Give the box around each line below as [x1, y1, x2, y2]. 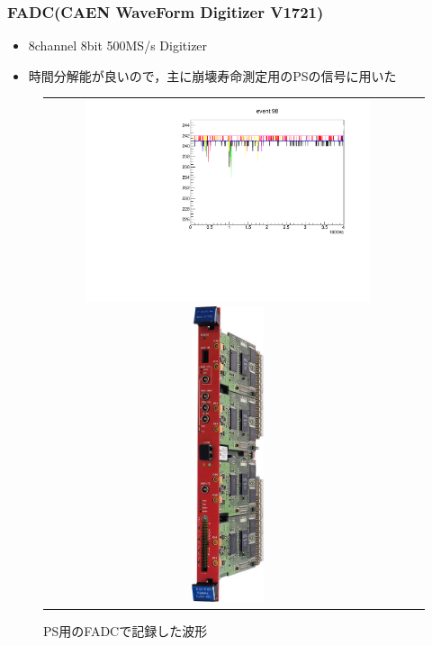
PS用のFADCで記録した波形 [43, 621, 208, 640]
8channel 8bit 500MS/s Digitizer [28, 36, 208, 55]
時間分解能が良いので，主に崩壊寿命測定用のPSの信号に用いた [28, 66, 397, 85]
